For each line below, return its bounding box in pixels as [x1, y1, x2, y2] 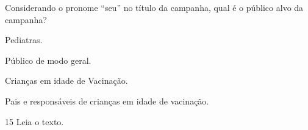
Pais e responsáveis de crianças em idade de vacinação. [5, 94, 209, 107]
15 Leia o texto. [5, 115, 64, 128]
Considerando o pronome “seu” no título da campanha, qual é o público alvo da [5, 1, 304, 13]
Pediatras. [5, 33, 43, 46]
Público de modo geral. [5, 53, 91, 66]
